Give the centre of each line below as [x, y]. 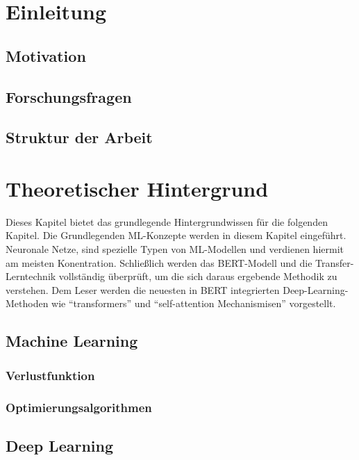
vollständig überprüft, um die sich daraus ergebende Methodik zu [198, 276]
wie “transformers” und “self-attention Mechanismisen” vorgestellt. [194, 303]
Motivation [46, 55]
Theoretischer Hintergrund [137, 188]
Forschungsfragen [69, 96]
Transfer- [335, 262]
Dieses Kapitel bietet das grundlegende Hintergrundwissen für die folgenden [167, 221]
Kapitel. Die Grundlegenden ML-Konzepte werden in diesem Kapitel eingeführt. [176, 235]
